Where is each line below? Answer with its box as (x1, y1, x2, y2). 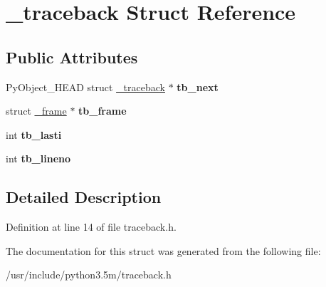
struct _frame (6, 103, 67, 118)
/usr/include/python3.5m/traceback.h (6, 267, 172, 282)
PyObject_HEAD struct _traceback (6, 79, 165, 94)
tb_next (177, 79, 219, 94)
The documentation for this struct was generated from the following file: (6, 243, 321, 258)
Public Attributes (6, 46, 138, 68)
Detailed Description (6, 186, 162, 208)
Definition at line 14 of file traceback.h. (6, 219, 177, 234)
